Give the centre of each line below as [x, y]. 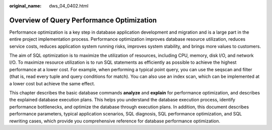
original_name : [25, 6]
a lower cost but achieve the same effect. [52, 83]
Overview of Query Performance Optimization [83, 20]
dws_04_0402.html [69, 6]
